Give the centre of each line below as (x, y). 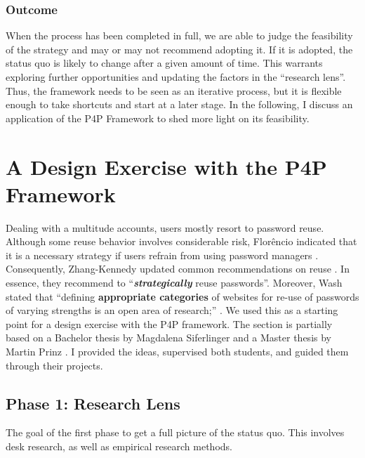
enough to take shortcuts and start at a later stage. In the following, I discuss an (179, 104)
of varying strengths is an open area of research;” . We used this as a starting (172, 310)
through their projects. (54, 365)
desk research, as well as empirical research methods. (119, 446)
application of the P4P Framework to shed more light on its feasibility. (158, 118)
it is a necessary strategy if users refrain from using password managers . (162, 255)
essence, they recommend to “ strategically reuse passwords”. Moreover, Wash (174, 283)
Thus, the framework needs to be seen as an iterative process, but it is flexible (174, 90)
